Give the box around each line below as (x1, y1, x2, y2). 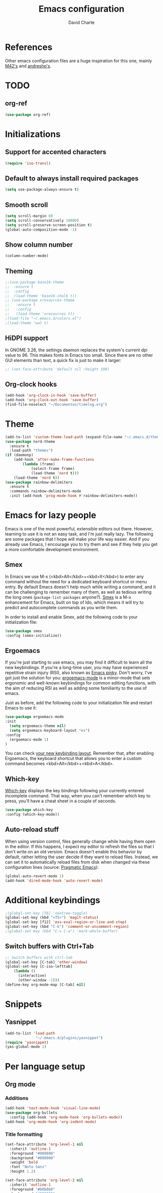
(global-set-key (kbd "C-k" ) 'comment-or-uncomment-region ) (5, 924, 130, 929)
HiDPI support (5, 334, 49, 343)
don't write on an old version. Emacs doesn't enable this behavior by (5, 849, 142, 854)
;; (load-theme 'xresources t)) (5, 311, 75, 317)
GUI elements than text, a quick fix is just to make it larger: (5, 357, 122, 363)
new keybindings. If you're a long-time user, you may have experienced (5, 665, 148, 670)
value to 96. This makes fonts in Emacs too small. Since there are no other (5, 352, 153, 358)
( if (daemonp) (5, 452, 34, 458)
